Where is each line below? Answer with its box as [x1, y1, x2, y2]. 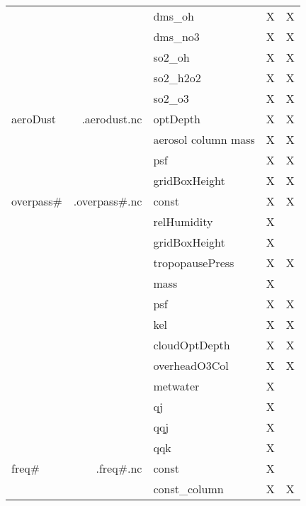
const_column [153, 480, 224, 497]
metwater [153, 378, 200, 394]
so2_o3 [153, 90, 189, 106]
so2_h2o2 [153, 69, 201, 86]
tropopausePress [153, 254, 234, 271]
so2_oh [153, 49, 190, 65]
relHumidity [153, 213, 213, 230]
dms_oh [153, 8, 194, 24]
